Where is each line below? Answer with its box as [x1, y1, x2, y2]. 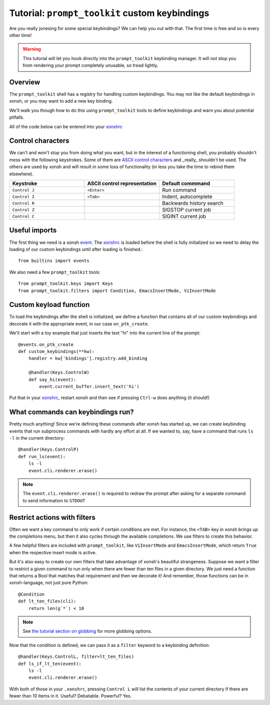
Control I [12, 194, 35, 199]
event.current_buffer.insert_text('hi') [39, 384, 139, 389]
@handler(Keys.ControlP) [18, 447, 79, 453]
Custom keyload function [9, 300, 90, 309]
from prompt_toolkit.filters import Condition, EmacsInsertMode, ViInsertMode [18, 288, 216, 293]
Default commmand [162, 180, 210, 187]
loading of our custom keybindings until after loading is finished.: [9, 246, 143, 252]
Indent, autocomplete [162, 193, 212, 200]
